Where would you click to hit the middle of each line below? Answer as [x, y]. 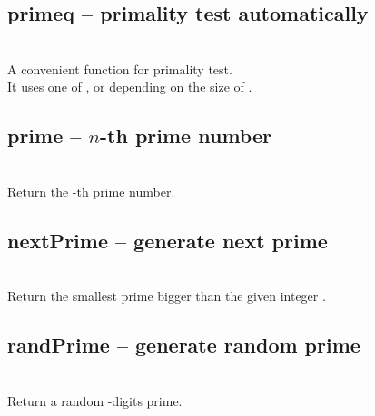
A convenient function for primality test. [120, 68]
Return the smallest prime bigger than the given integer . [167, 296]
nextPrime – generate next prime [168, 240]
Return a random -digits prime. [95, 400]
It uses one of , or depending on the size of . [130, 87]
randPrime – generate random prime [184, 345]
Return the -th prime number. [91, 191]
